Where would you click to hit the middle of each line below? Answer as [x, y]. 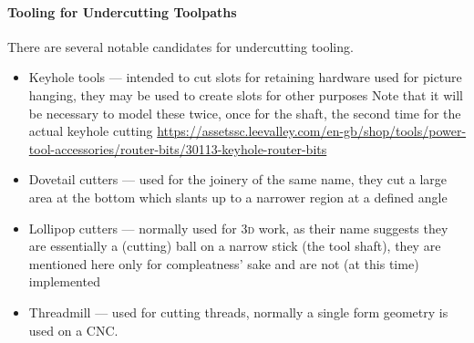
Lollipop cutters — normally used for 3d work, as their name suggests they [238, 228]
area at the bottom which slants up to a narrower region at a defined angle [238, 197]
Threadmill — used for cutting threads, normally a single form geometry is [238, 312]
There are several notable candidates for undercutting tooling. [180, 46]
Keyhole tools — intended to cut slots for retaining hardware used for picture [245, 77]
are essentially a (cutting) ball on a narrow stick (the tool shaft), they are [235, 246]
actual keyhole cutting [91, 131]
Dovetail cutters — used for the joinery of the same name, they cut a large [238, 179]
